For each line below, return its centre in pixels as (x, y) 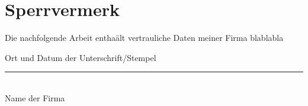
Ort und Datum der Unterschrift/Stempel (81, 57)
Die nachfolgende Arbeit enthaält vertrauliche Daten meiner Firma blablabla (144, 38)
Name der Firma (35, 97)
